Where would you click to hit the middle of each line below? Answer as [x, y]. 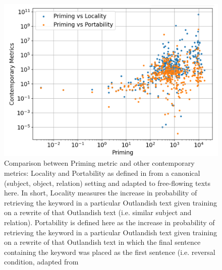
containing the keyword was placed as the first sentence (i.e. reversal [110, 252]
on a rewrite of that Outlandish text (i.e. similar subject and [98, 212]
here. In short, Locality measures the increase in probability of [101, 193]
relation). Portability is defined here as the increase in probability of [109, 222]
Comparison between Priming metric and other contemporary [99, 163]
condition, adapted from [41, 262]
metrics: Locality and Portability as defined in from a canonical [102, 173]
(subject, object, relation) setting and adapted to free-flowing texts [107, 183]
